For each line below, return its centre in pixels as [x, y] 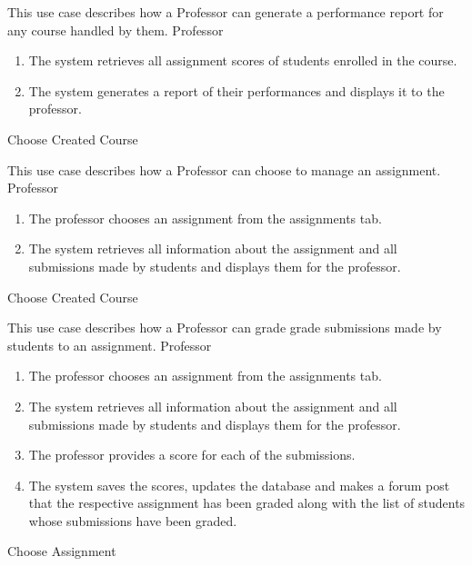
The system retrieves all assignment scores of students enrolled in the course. [243, 60]
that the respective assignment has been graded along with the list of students [247, 503]
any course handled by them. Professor [115, 30]
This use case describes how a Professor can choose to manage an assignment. [224, 169]
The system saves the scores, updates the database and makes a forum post [239, 485]
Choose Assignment [62, 551]
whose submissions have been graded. [133, 520]
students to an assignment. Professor [110, 345]
